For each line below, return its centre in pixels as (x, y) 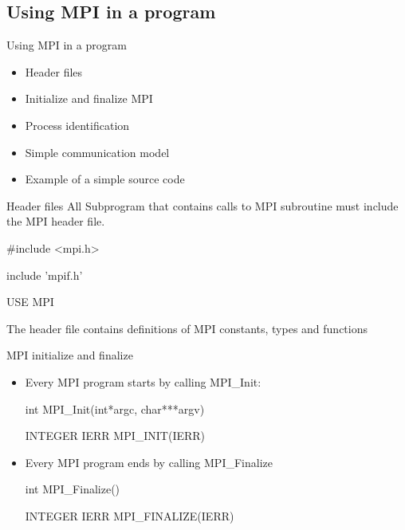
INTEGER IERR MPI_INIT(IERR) (115, 436)
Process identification (77, 125)
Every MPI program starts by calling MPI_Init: (143, 381)
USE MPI (30, 302)
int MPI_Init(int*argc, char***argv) (115, 408)
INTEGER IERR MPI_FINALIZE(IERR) (130, 515)
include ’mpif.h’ (45, 275)
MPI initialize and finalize (70, 355)
